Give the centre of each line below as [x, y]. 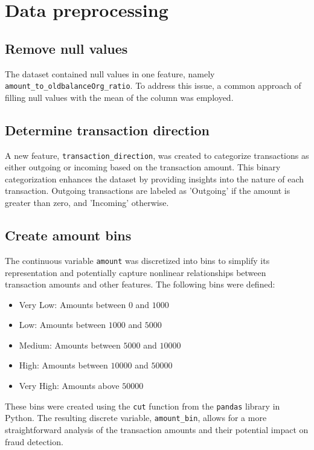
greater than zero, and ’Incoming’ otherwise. [87, 203]
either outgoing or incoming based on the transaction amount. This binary [143, 167]
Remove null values [66, 48]
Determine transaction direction [107, 130]
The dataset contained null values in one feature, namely [110, 73]
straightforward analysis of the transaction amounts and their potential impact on [157, 429]
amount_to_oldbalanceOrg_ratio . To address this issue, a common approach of [153, 85]
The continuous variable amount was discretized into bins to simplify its [137, 260]
